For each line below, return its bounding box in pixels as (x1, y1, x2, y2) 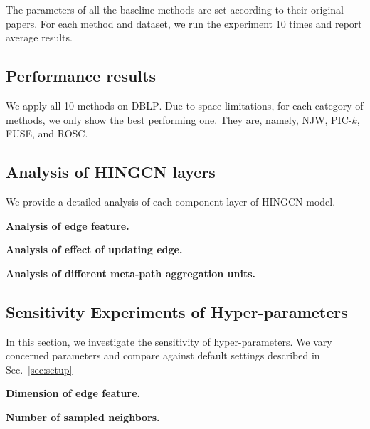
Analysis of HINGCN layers (6, 161, 216, 183)
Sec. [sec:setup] (6, 361, 73, 376)
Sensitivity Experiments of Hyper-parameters (6, 300, 348, 322)
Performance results (6, 65, 156, 87)
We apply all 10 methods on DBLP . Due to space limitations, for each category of (6, 97, 364, 112)
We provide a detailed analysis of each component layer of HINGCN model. (6, 194, 336, 208)
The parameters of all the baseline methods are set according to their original (6, 2, 344, 16)
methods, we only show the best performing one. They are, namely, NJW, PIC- (6, 112, 352, 127)
